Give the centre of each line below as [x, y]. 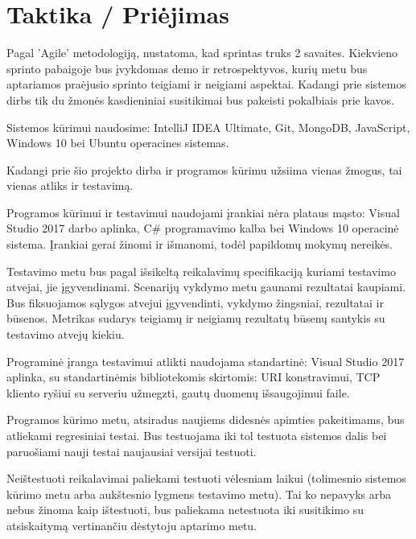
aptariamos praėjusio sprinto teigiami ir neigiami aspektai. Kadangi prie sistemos [206, 84]
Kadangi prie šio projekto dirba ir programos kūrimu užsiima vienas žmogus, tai [204, 169]
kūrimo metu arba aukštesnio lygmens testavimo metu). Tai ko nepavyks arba [199, 494]
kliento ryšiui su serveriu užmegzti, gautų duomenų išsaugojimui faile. [178, 392]
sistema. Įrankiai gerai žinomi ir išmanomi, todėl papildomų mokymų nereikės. [200, 244]
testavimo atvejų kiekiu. [66, 334]
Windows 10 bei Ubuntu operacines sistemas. [118, 143]
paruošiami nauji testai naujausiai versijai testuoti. [132, 451]
